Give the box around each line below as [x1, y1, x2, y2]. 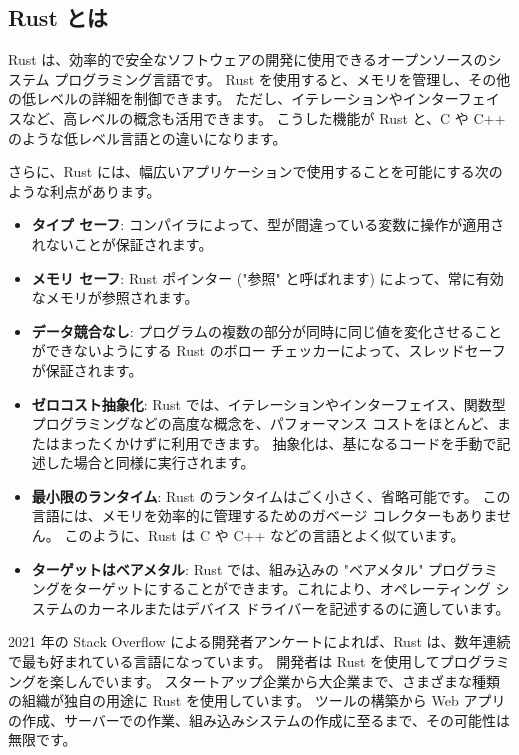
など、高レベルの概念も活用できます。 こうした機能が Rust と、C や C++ [21, 107, 506, 128]
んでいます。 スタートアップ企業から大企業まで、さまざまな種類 [77, 670, 500, 691]
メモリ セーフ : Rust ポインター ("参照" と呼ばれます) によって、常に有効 [31, 267, 504, 288]
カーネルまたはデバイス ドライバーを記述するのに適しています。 [87, 597, 510, 618]
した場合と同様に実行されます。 [45, 452, 255, 473]
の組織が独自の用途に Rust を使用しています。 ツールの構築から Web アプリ [8, 690, 506, 711]
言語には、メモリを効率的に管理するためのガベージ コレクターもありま [31, 505, 498, 526]
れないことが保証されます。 [31, 233, 213, 254]
